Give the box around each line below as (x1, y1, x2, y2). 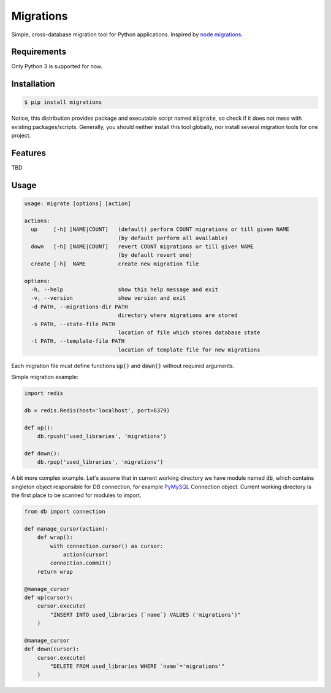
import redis (24, 390, 64, 397)
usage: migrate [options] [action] (24, 200, 131, 207)
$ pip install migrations (24, 99, 102, 106)
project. (11, 132, 31, 139)
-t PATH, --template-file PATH (31, 338, 125, 345)
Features (11, 148, 46, 159)
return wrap (37, 568, 74, 575)
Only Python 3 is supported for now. (11, 63, 103, 70)
